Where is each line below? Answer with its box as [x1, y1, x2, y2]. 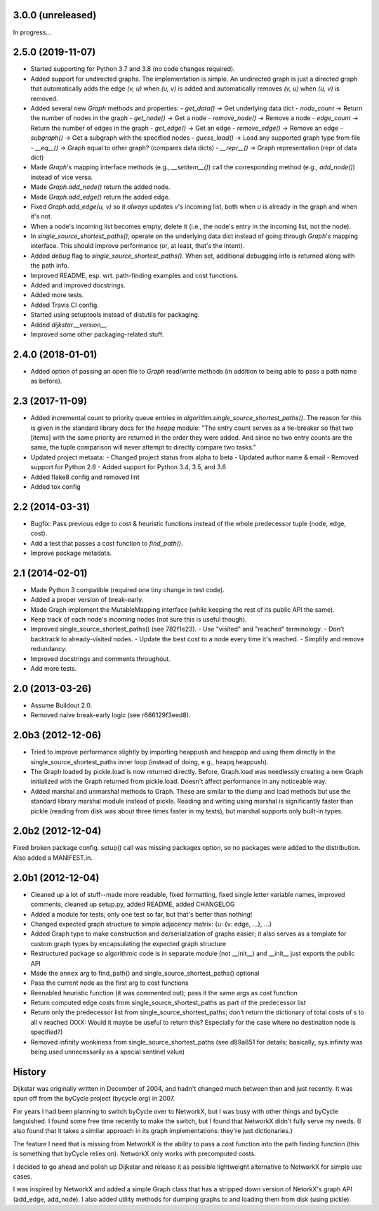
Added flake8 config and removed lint [30, 473, 140, 481]
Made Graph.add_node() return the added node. [30, 183, 171, 191]
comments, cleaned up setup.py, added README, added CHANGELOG [30, 900, 235, 909]
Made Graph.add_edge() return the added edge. [30, 192, 171, 201]
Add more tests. [30, 665, 77, 673]
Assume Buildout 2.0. [30, 701, 93, 709]
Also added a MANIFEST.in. [13, 853, 93, 862]
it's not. [30, 212, 53, 221]
